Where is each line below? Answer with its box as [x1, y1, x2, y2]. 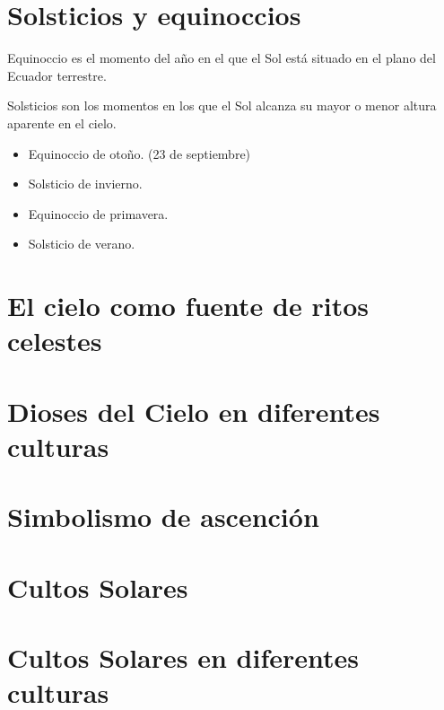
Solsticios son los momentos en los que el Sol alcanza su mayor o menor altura [7, 96, 437, 115]
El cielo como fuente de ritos [7, 287, 370, 324]
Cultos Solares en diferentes [7, 638, 359, 675]
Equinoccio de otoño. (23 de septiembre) [28, 144, 251, 162]
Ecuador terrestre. [7, 66, 107, 84]
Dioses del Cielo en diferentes [7, 392, 380, 429]
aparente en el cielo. [7, 113, 117, 132]
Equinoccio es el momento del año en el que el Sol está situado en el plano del [7, 48, 436, 67]
